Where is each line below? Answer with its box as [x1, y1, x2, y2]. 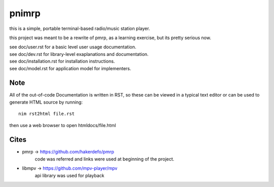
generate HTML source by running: [9, 99, 83, 105]
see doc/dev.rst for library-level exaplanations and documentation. [9, 51, 149, 57]
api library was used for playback [35, 172, 105, 178]
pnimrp [9, 8, 41, 19]
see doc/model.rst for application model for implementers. [9, 65, 131, 71]
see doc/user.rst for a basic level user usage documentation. [9, 44, 136, 50]
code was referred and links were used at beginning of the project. [35, 155, 175, 162]
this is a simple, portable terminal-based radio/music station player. [9, 25, 150, 32]
